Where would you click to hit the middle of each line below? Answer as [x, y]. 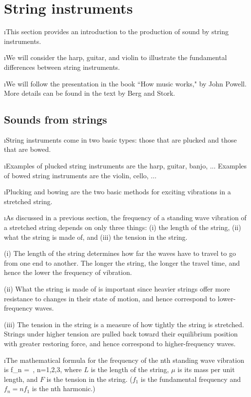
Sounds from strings [56, 119]
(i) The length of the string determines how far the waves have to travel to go [120, 253]
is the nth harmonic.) [64, 388]
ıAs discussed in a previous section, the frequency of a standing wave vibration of [125, 218]
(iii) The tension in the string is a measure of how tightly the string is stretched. [124, 324]
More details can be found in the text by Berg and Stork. [90, 93]
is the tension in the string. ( [89, 379]
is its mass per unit [206, 369]
